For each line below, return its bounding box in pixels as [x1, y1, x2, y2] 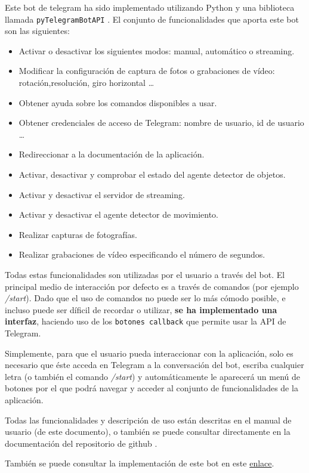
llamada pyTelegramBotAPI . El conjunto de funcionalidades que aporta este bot [5, 13, 299, 25]
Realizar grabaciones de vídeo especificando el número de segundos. [18, 248, 265, 261]
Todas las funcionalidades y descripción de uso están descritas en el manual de [5, 413, 292, 426]
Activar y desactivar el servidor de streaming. [18, 188, 185, 200]
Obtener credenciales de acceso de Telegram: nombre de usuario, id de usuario [18, 116, 304, 129]
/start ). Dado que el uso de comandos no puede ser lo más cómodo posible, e [5, 292, 286, 304]
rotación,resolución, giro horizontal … [18, 76, 154, 89]
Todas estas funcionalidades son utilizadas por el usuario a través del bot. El [5, 268, 285, 280]
